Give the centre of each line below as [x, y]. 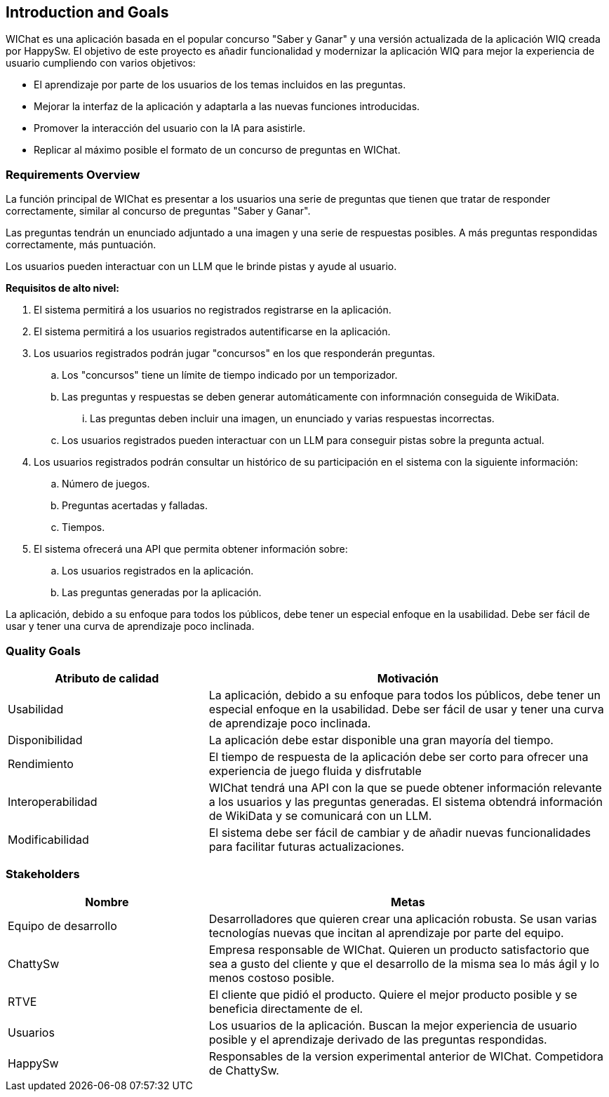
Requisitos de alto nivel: [63, 288]
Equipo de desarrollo [62, 926]
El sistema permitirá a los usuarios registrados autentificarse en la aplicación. [212, 332]
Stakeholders [43, 874]
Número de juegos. [106, 484]
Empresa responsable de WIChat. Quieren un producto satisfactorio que [399, 949]
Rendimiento [41, 763]
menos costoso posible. [272, 977]
